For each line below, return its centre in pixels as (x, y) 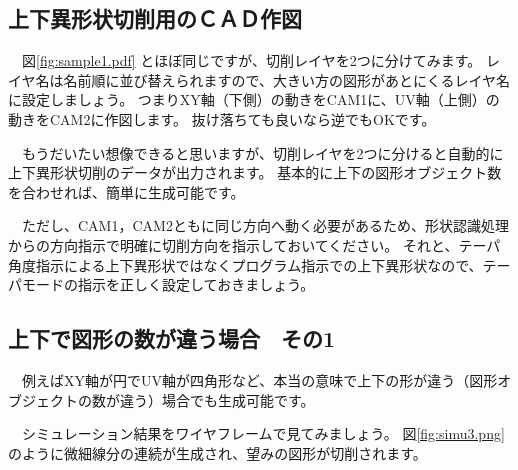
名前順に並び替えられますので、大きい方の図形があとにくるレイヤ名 (287, 79)
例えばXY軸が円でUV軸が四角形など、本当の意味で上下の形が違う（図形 (259, 379)
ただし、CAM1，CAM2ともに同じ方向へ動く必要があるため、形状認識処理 (265, 225)
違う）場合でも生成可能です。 (217, 399)
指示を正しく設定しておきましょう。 (196, 284)
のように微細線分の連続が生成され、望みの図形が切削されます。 (217, 452)
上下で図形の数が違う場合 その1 (172, 338)
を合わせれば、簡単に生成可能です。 (126, 191)
